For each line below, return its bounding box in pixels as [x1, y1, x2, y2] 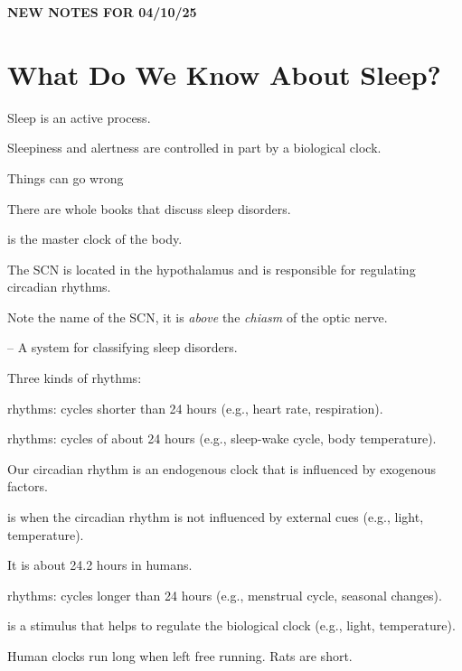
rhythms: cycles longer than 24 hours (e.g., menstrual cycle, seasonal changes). [7, 585, 442, 604]
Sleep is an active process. [7, 107, 151, 126]
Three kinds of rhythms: [7, 368, 142, 387]
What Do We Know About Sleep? [7, 55, 441, 92]
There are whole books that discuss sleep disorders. [7, 199, 291, 218]
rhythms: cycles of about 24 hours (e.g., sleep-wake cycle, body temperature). [7, 429, 437, 448]
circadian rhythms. [7, 277, 111, 296]
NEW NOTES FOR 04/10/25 [7, 3, 197, 21]
